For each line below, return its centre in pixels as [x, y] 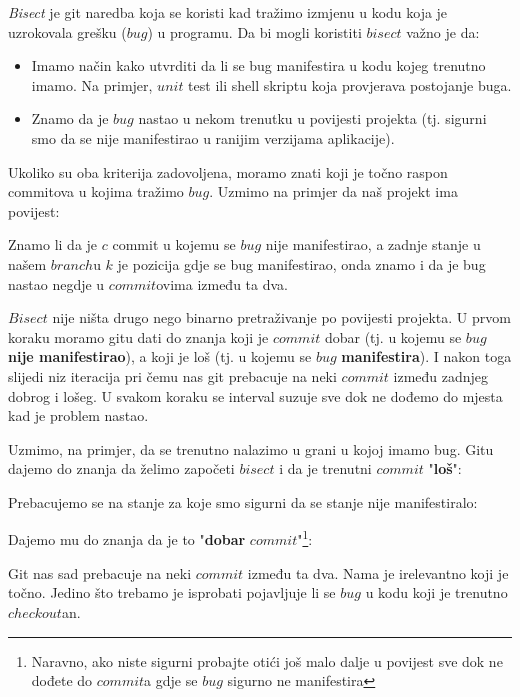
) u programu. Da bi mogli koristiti [254, 31]
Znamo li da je [53, 244]
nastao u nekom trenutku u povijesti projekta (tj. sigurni [312, 118]
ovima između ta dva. [222, 283]
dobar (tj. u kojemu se [393, 336]
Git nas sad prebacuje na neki [100, 572]
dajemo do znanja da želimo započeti [121, 468]
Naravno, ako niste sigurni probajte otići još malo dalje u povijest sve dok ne [267, 660]
